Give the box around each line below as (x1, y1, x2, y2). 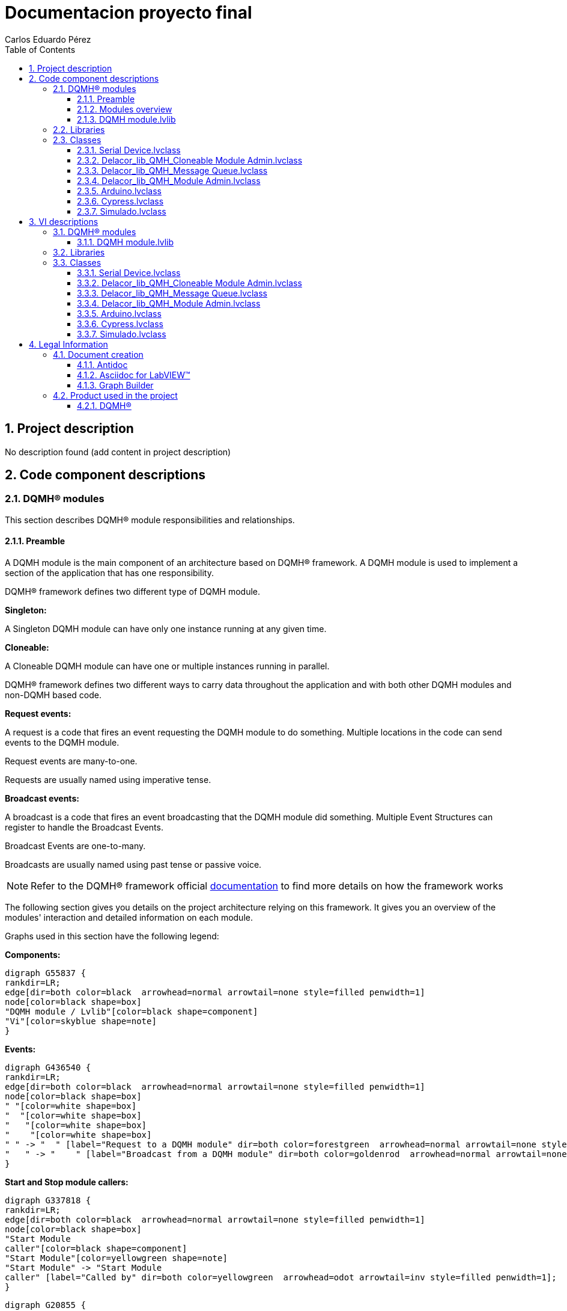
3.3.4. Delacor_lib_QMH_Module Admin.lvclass (77, 298, 261, 309)
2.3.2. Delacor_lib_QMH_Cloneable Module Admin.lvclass (77, 155, 303, 165)
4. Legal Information (29, 339, 108, 349)
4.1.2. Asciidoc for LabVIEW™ (77, 369, 190, 380)
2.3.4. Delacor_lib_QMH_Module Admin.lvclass (77, 175, 261, 186)
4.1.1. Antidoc (77, 359, 128, 370)
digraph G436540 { (5, 1063, 91, 1073)
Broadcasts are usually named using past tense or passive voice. (5, 859, 262, 870)
